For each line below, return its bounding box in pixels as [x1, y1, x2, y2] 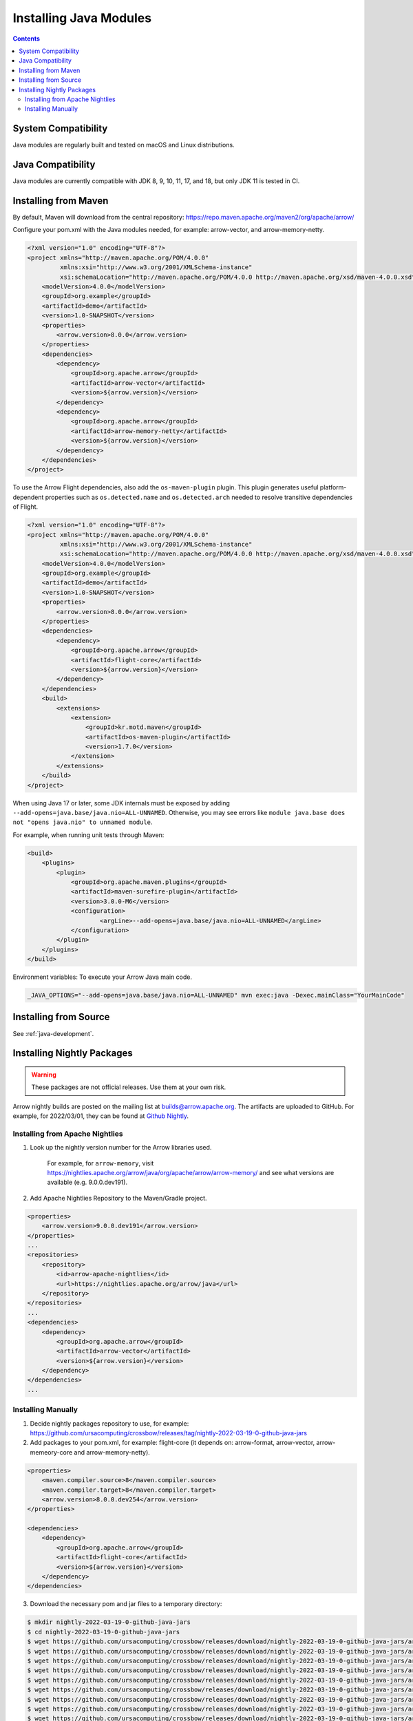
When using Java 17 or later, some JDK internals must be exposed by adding [12, 799, 231, 807]
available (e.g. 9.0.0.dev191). [47, 1178, 127, 1187]
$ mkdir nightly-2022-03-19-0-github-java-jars [27, 1618, 191, 1626]
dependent [12, 493, 44, 501]
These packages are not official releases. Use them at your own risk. [31, 1083, 226, 1091]
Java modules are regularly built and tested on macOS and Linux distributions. [12, 141, 235, 149]
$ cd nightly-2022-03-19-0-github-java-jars [27, 1628, 180, 1636]
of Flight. [12, 503, 39, 511]
